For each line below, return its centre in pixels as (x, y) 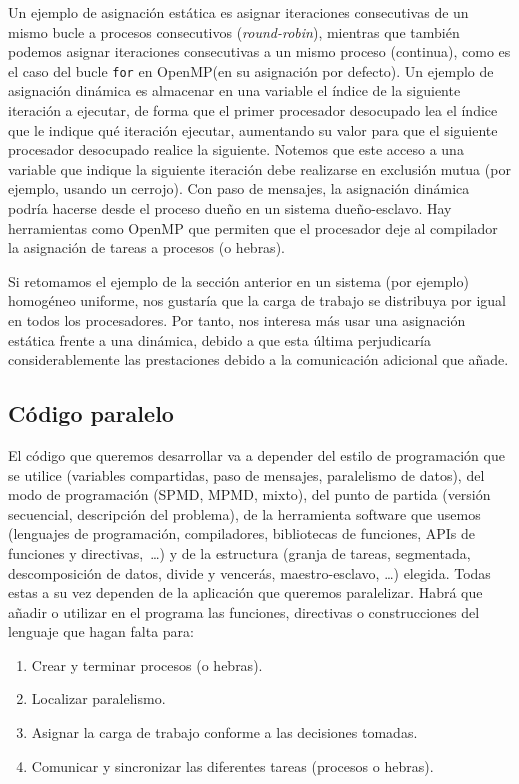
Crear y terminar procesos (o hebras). (147, 664)
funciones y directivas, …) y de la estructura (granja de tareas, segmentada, (239, 552)
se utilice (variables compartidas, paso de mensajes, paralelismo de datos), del (246, 474)
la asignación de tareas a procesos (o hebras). (146, 247)
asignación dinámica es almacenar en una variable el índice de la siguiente (234, 90)
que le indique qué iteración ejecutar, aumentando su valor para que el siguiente (253, 129)
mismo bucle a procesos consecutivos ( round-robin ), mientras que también (234, 31)
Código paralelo (91, 413)
